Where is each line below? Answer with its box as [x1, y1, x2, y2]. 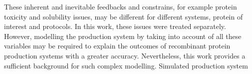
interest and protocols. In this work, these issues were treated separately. [4, 21, 226, 31]
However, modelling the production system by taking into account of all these [4, 30, 242, 41]
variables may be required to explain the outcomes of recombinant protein [4, 40, 231, 51]
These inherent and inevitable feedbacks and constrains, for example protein [4, 1, 237, 11]
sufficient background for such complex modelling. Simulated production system [4, 60, 248, 70]
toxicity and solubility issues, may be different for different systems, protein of [4, 11, 243, 21]
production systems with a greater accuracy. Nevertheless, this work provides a [4, 50, 246, 60]
